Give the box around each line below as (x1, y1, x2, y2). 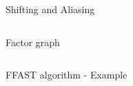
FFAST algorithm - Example (6, 67, 127, 82)
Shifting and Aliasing (6, 2, 95, 16)
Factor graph (6, 34, 60, 49)
